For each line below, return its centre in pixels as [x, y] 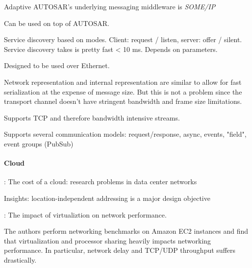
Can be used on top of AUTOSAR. [57, 23]
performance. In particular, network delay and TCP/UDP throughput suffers [120, 250]
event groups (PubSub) [39, 143]
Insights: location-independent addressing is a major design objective [107, 198]
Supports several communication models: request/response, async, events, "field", [125, 134]
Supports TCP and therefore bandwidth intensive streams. [92, 117]
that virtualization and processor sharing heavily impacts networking [108, 240]
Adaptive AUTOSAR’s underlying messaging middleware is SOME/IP [110, 6]
